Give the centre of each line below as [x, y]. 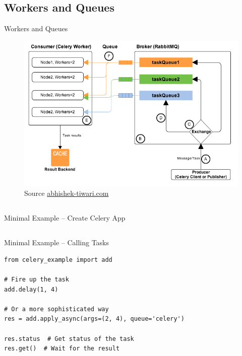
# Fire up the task [37, 280]
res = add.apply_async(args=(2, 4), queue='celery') [94, 319]
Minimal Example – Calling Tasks [57, 242]
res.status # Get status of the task [69, 339]
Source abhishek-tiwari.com [67, 193]
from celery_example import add [58, 260]
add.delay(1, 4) [31, 289]
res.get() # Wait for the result [62, 349]
